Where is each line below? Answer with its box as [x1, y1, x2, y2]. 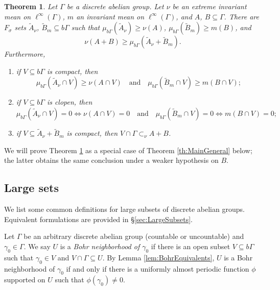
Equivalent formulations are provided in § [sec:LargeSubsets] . [4, 213, 193, 224]
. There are [224, 11, 259, 21]
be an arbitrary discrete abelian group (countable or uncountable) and [24, 231, 244, 241]
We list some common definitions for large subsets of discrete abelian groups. [4, 204, 245, 214]
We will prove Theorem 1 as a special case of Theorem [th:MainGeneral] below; [4, 144, 252, 155]
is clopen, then [46, 96, 92, 107]
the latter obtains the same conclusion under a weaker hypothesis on [4, 155, 219, 165]
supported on [4, 274, 45, 285]
